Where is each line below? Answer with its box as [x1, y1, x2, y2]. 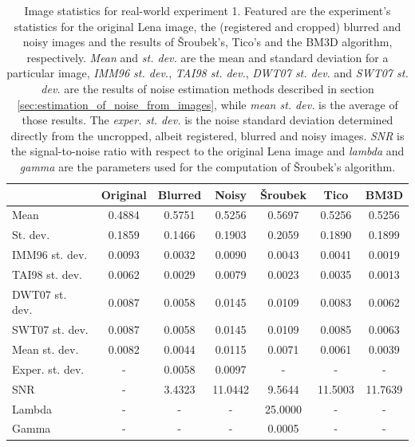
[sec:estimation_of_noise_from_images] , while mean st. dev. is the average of [17, 96, 398, 112]
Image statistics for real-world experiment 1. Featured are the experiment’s [24, 2, 391, 18]
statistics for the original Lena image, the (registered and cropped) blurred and [14, 18, 401, 34]
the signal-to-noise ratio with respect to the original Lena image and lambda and [10, 143, 405, 159]
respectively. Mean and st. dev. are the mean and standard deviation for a [26, 49, 389, 65]
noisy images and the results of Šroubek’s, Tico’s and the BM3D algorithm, [22, 33, 393, 50]
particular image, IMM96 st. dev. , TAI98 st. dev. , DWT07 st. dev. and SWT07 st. [6, 65, 409, 81]
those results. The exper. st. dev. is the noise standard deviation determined [22, 112, 393, 128]
